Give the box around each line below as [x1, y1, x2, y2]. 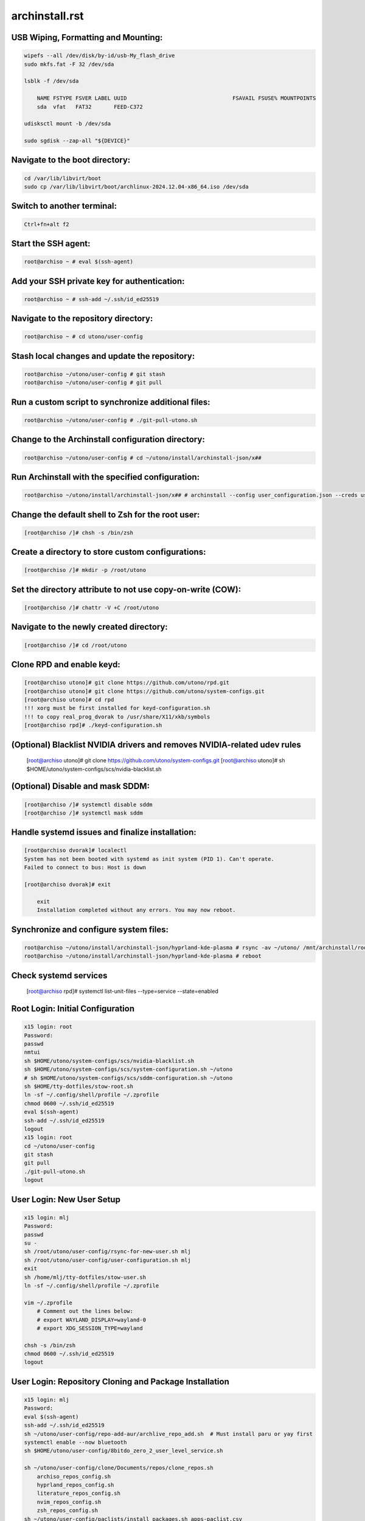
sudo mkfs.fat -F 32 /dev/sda [24, 61, 114, 68]
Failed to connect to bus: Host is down [24, 864, 146, 871]
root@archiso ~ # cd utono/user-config [24, 333, 143, 340]
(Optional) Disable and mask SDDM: [11, 781, 150, 792]
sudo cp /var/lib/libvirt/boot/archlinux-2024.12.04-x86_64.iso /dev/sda [24, 183, 249, 190]
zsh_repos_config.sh [36, 1507, 99, 1514]
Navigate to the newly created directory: [11, 622, 169, 632]
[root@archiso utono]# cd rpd [24, 696, 114, 703]
